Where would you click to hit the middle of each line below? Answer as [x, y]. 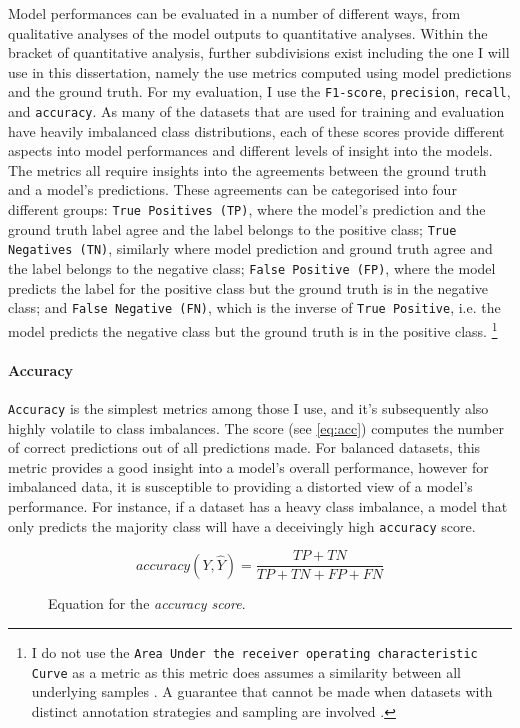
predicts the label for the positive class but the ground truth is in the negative [248, 287]
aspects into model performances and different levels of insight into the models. [250, 150]
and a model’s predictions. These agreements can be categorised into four [232, 189]
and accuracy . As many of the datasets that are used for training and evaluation [256, 111]
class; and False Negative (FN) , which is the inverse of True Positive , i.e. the [254, 307]
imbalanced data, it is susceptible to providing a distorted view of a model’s [240, 486]
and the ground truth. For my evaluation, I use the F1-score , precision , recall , [259, 91]
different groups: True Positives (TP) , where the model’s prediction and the [247, 209]
